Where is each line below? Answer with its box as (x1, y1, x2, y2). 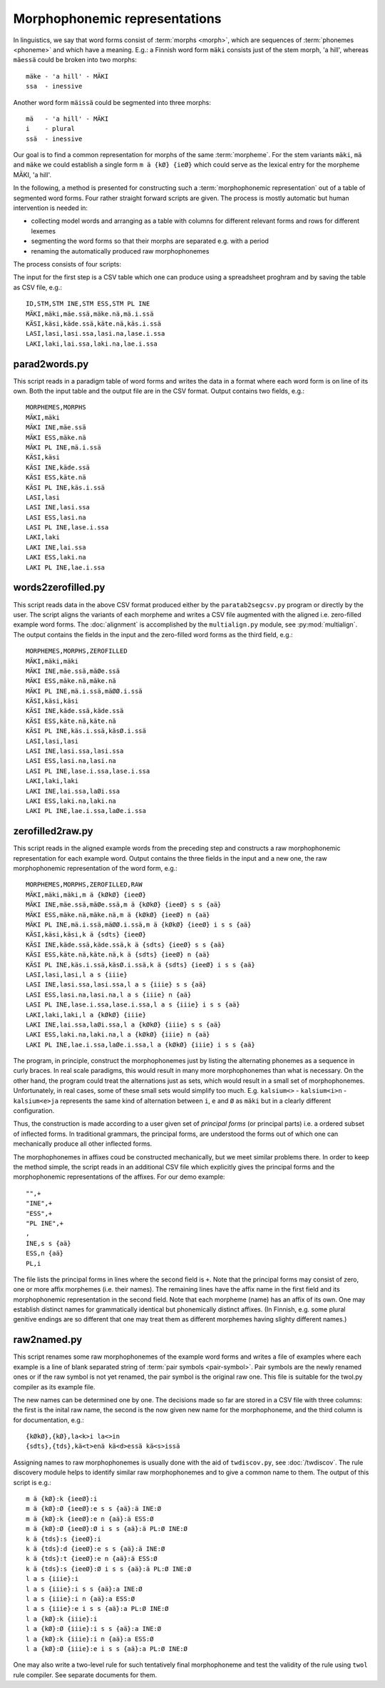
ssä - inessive (26, 134, 83, 143)
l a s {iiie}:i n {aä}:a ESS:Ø (26, 1594, 135, 1603)
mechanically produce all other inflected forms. (13, 1139, 153, 1148)
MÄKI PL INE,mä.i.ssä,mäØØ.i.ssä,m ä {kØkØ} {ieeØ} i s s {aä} (26, 921, 252, 929)
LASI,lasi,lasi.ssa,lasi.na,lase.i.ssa (26, 329, 165, 338)
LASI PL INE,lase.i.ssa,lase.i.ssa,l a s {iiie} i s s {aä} (26, 1001, 240, 1009)
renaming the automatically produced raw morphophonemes (31, 246, 210, 255)
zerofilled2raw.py (13, 825, 93, 837)
